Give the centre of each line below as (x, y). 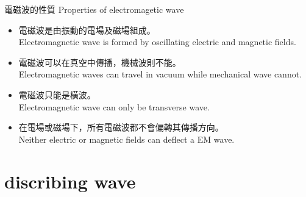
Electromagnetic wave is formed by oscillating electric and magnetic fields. (157, 42)
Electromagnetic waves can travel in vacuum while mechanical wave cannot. (160, 74)
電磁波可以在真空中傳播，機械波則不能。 (100, 62)
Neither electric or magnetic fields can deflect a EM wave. (126, 139)
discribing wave (70, 181)
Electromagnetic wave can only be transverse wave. (114, 106)
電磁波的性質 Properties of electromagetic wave (94, 9)
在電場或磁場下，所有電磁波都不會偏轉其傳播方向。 (121, 127)
